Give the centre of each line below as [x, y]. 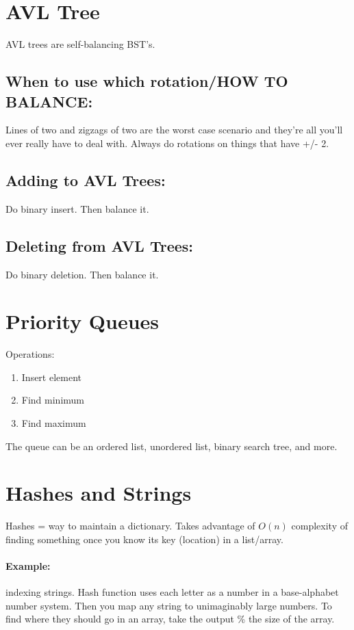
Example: [28, 566]
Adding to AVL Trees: [86, 180]
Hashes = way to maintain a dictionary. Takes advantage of [130, 526]
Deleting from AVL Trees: [100, 245]
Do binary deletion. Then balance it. [82, 274]
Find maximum [54, 423]
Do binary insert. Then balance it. [77, 208]
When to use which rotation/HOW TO [147, 81]
